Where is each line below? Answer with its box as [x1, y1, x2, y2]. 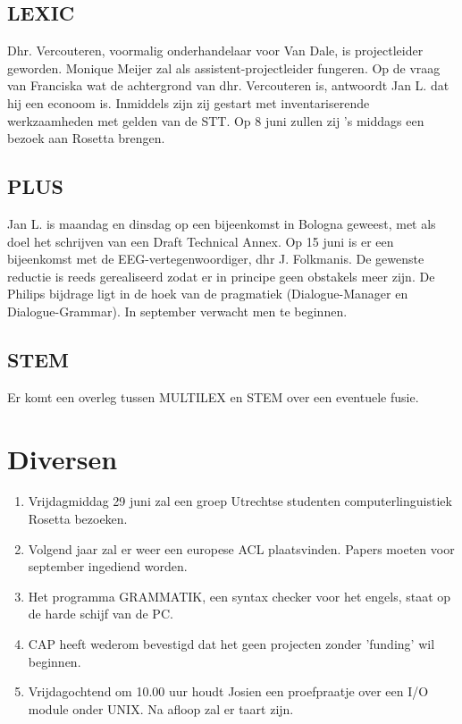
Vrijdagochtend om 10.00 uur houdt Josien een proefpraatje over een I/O [28, 682, 429, 701]
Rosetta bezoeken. [28, 509, 128, 528]
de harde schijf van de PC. [28, 604, 173, 623]
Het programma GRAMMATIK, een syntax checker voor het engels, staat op [28, 586, 451, 605]
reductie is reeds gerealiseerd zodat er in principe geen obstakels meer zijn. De [7, 266, 435, 285]
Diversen [7, 440, 118, 476]
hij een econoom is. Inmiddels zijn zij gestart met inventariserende [7, 93, 370, 112]
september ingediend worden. [28, 557, 188, 576]
